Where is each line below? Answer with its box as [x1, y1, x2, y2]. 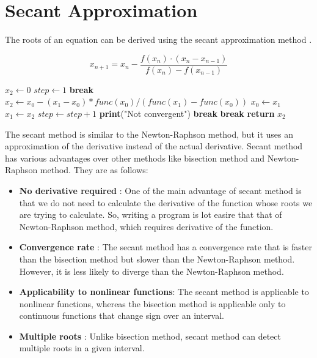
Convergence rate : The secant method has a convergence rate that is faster [19, 241, 313, 253]
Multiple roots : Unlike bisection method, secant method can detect [19, 329, 281, 342]
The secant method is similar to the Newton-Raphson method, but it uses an [5, 127, 293, 140]
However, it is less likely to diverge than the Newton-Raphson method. [19, 264, 284, 277]
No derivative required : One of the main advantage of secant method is [19, 184, 302, 196]
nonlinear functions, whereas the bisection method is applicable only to [19, 297, 286, 310]
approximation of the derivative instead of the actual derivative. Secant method [5, 140, 303, 152]
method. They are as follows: [40, 163, 148, 176]
